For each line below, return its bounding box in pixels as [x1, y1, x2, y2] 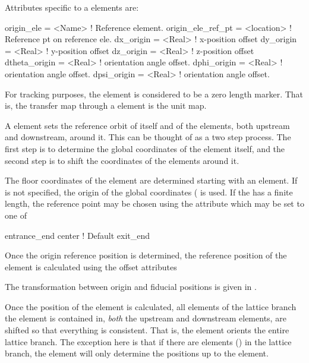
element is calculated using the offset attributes [5, 260, 177, 273]
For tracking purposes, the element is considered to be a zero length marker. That [5, 87, 304, 100]
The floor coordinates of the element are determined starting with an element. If [5, 174, 298, 187]
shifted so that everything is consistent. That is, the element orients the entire [5, 324, 289, 336]
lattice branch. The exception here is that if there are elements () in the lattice [5, 335, 292, 348]
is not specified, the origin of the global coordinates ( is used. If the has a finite [5, 185, 293, 198]
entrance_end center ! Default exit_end [5, 229, 150, 241]
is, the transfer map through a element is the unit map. [5, 99, 207, 112]
